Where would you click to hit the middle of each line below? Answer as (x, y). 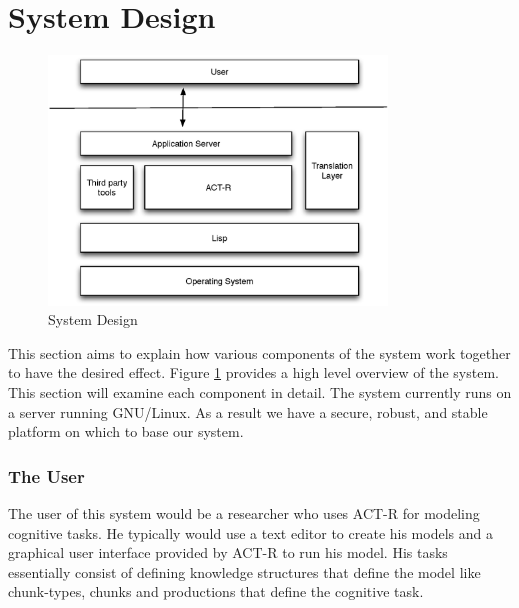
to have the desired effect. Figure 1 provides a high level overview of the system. (253, 372)
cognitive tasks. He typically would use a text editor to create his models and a (250, 532)
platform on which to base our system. (126, 431)
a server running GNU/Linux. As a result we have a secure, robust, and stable (248, 411)
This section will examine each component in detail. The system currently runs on (260, 391)
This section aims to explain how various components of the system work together (259, 352)
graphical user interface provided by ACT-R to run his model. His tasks (228, 552)
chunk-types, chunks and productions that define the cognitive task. (216, 591)
